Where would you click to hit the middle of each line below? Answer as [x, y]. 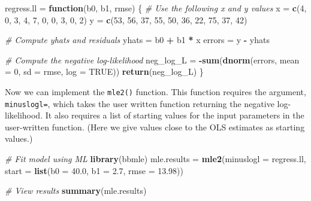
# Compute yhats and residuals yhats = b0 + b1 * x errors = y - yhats [137, 40]
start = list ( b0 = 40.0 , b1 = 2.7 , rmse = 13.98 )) [94, 170]
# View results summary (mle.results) [76, 191]
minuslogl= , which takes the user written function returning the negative [140, 103]
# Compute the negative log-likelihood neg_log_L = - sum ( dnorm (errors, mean [152, 60]
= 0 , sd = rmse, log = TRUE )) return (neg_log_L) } [104, 71]
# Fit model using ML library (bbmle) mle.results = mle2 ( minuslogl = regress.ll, [155, 159]
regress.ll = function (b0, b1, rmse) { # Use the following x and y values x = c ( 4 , [156, 8]
